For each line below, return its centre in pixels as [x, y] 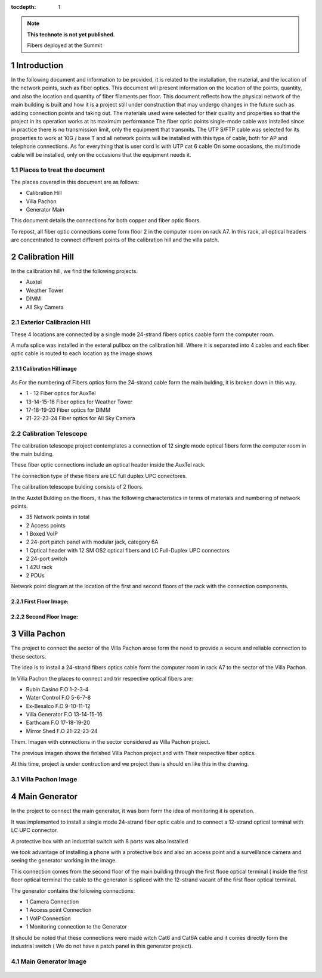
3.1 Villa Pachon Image [44, 779]
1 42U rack [39, 567]
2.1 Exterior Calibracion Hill [51, 322]
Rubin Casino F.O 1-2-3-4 [57, 689]
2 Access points [46, 525]
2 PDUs [35, 576]
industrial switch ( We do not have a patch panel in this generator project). [102, 946]
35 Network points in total [58, 517]
